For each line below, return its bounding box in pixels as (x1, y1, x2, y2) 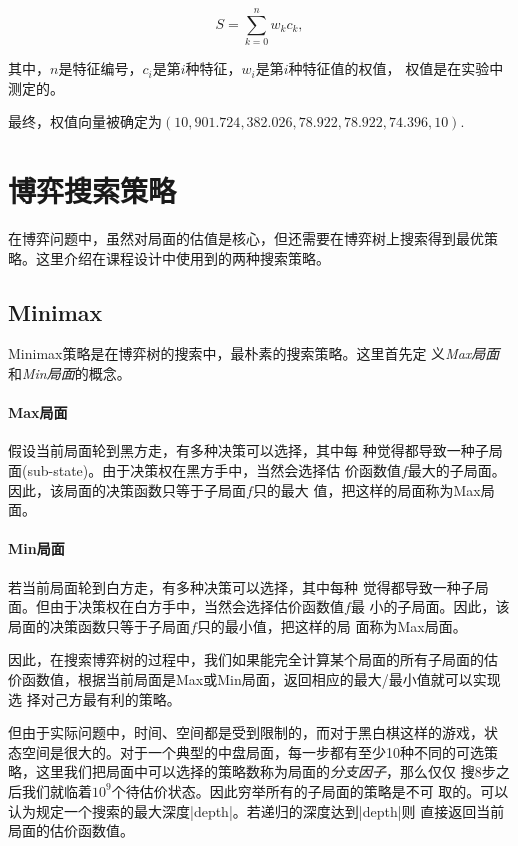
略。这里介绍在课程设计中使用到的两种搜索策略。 (8, 247, 330, 268)
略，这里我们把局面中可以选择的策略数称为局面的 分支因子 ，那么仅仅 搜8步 (8, 761, 496, 782)
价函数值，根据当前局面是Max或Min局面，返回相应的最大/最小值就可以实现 (8, 668, 501, 689)
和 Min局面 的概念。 (8, 363, 131, 384)
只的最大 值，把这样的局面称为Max (252, 479, 481, 500)
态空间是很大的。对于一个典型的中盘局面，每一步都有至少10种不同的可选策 (8, 741, 498, 762)
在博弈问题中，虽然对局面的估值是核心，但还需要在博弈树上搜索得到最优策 (8, 228, 498, 249)
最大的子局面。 (407, 460, 506, 480)
